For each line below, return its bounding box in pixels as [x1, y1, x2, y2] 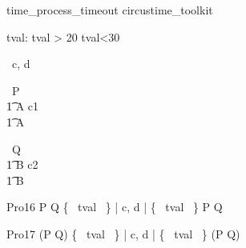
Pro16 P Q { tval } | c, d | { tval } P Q [6, 198, 223, 215]
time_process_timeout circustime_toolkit [6, 2, 213, 18]
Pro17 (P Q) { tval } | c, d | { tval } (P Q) [6, 225, 240, 242]
